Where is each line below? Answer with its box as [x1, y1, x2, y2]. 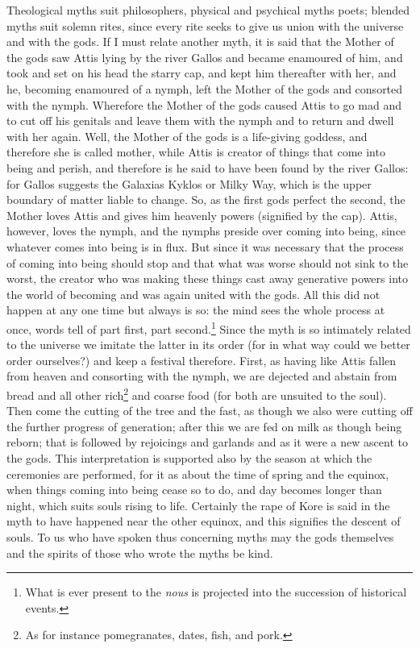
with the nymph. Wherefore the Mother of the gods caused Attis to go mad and [6, 96, 401, 113]
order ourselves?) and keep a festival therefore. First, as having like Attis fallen [6, 351, 397, 368]
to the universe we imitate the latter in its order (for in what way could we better [6, 336, 410, 353]
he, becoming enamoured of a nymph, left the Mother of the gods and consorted [6, 80, 403, 97]
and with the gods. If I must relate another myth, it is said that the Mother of [6, 33, 394, 50]
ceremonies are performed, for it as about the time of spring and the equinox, [6, 465, 389, 482]
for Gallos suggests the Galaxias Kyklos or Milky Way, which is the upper [6, 175, 372, 192]
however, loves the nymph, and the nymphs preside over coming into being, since [6, 222, 406, 239]
